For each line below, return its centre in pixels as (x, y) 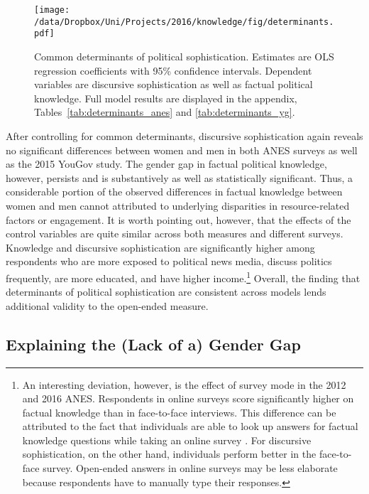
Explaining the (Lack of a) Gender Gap (154, 344)
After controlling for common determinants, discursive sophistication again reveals (184, 135)
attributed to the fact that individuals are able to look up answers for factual (190, 426)
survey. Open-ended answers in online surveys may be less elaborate (190, 468)
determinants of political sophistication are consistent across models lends (166, 292)
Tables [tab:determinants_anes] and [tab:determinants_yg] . (165, 112)
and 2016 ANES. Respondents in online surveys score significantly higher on (188, 398)
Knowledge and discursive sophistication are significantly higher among (160, 247)
